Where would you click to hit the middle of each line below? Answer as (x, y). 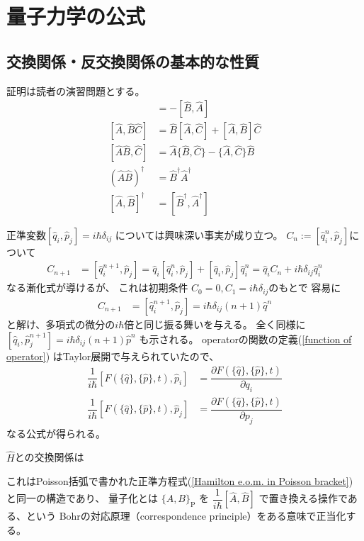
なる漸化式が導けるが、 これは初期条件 (97, 288)
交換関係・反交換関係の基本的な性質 (133, 61)
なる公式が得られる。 (56, 433)
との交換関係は (49, 457)
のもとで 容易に (305, 288)
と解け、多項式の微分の (61, 324)
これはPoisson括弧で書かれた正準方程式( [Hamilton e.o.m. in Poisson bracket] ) (180, 481)
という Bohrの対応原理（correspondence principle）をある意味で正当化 (186, 515)
